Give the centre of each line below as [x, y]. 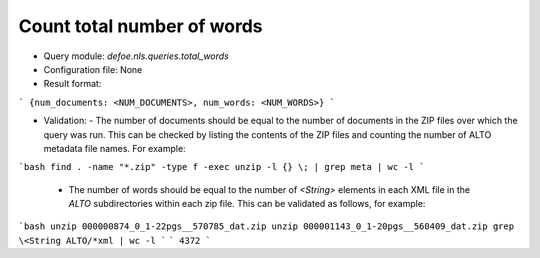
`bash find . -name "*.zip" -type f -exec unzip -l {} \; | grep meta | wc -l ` [221, 167]
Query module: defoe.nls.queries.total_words [136, 56]
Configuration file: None [93, 69]
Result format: [72, 84]
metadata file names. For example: [114, 148]
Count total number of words [141, 26]
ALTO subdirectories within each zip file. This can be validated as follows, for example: [247, 204]
